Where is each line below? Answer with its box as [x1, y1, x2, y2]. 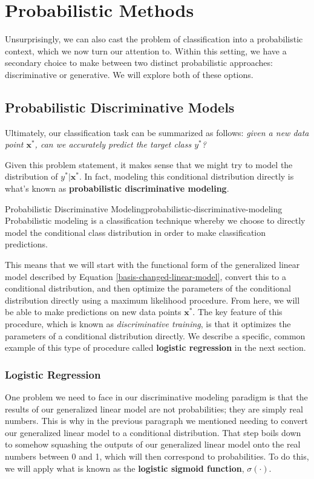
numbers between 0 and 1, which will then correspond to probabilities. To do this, [5, 449, 309, 462]
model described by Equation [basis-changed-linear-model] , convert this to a [5, 270, 286, 282]
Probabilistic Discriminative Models [5, 97, 235, 116]
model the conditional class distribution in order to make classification [5, 226, 266, 238]
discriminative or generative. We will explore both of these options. [5, 68, 253, 80]
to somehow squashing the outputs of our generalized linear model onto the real [5, 438, 301, 451]
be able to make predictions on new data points [5, 305, 182, 318]
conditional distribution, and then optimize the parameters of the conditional [5, 282, 291, 295]
